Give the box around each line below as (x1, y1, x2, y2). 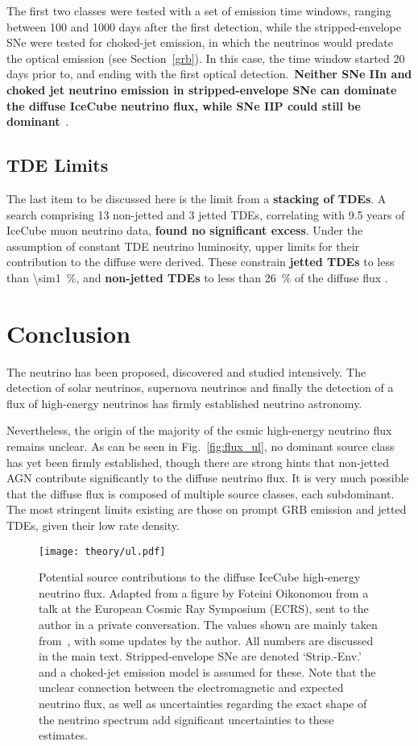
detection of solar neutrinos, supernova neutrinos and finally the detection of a (6, 379, 394, 396)
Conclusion (6, 316, 131, 349)
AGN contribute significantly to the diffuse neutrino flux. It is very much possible (6, 469, 409, 486)
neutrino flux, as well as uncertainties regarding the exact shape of (39, 694, 367, 711)
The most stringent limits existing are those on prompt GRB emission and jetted (6, 501, 407, 518)
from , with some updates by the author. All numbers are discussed (39, 631, 374, 648)
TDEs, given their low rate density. (6, 516, 180, 533)
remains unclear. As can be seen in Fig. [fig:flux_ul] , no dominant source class (6, 438, 395, 455)
